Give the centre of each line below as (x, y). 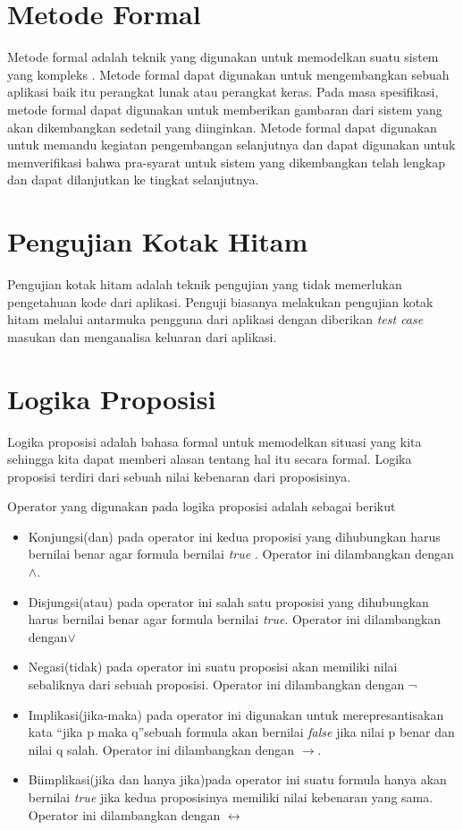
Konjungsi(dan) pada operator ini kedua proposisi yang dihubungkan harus (234, 536)
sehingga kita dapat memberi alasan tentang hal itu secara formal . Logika (210, 459)
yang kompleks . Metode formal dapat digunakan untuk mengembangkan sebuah (228, 74)
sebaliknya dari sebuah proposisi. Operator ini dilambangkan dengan (216, 685)
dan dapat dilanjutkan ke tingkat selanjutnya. (133, 180)
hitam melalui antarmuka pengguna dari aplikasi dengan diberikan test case (215, 319)
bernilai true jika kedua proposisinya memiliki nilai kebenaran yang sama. (231, 797)
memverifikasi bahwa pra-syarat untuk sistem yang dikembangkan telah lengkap (227, 162)
